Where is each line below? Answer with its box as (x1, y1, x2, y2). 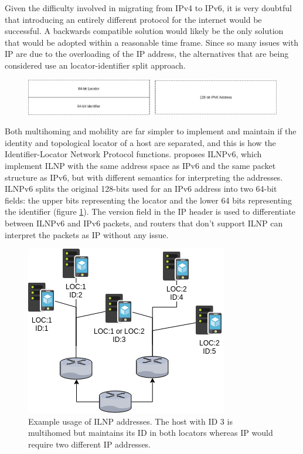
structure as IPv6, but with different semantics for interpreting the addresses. (5, 171, 283, 183)
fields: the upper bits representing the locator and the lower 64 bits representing (5, 194, 292, 206)
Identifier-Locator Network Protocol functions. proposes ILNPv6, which (5, 148, 262, 160)
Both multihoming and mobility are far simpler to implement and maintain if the (5, 125, 297, 137)
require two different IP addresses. (28, 438, 151, 450)
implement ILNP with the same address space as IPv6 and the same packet (5, 160, 276, 172)
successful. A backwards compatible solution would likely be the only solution (5, 25, 284, 37)
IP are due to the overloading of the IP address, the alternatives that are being (5, 48, 289, 60)
